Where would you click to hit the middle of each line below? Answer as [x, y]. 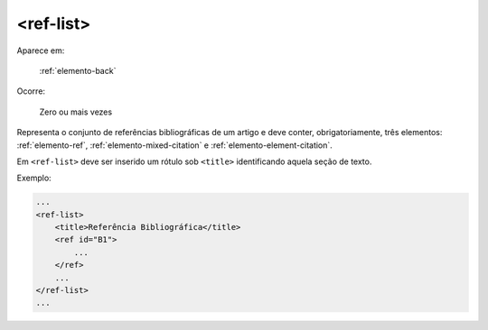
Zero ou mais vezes [76, 112]
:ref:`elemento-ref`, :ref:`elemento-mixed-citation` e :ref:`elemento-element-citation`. [175, 145]
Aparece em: [41, 50]
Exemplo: [34, 178]
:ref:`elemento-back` [78, 70]
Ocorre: [31, 91]
